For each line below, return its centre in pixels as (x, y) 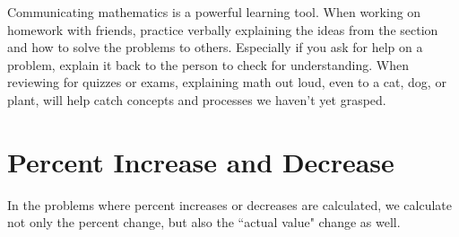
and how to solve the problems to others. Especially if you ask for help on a (215, 47)
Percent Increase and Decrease (201, 161)
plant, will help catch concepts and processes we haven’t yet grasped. (197, 99)
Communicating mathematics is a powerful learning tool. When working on (214, 12)
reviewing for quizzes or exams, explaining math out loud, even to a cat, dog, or (227, 82)
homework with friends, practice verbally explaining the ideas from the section (223, 29)
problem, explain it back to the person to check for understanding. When (208, 64)
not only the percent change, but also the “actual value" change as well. (204, 222)
